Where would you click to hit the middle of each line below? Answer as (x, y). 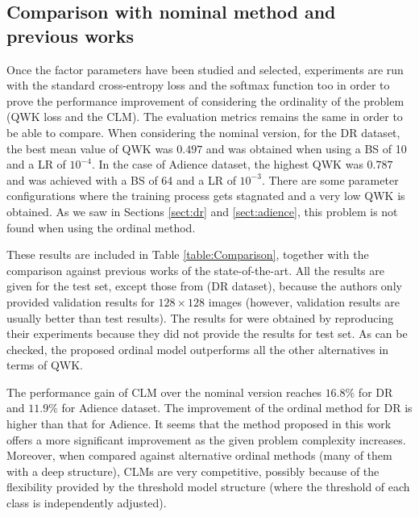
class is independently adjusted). (87, 503)
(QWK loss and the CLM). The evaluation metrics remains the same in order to (205, 117)
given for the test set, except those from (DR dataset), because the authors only (204, 286)
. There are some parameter (330, 179)
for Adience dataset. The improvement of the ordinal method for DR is (237, 408)
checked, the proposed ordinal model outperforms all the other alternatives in (198, 349)
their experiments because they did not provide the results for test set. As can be (207, 334)
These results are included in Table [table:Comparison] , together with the (188, 254)
